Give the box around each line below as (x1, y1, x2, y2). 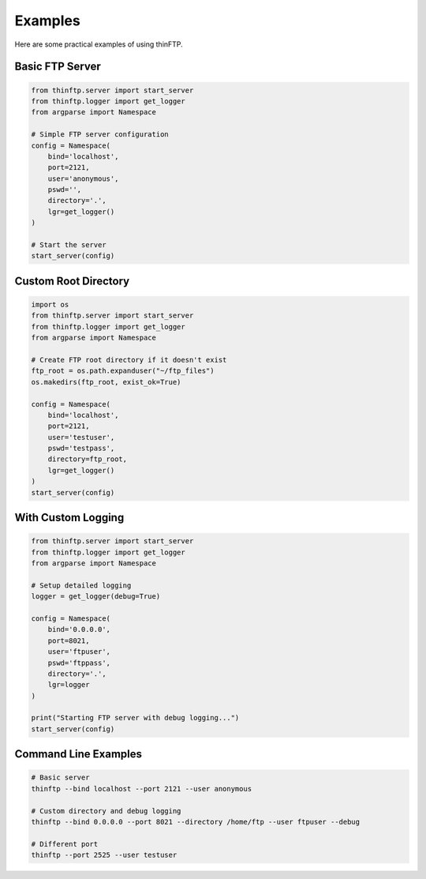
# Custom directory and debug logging (31, 806, 181, 815)
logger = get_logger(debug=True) (31, 592, 161, 601)
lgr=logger (47, 680, 90, 689)
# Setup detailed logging (31, 580, 132, 590)
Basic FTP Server (14, 60, 102, 73)
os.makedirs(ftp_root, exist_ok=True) (31, 378, 181, 386)
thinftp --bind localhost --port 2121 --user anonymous (31, 784, 252, 793)
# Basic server (31, 773, 90, 782)
